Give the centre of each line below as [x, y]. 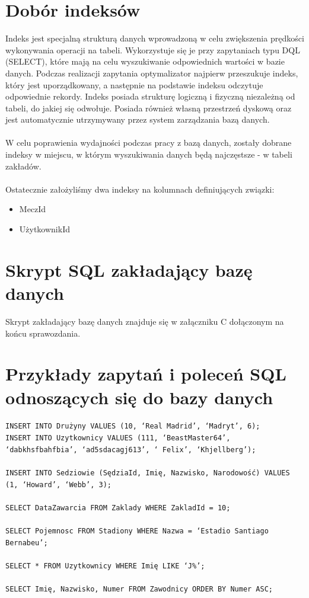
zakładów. [23, 166]
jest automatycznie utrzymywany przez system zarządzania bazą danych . [138, 119]
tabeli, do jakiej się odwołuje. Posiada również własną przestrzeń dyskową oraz [149, 108]
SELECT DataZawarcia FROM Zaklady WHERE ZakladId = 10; [118, 508]
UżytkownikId [44, 229]
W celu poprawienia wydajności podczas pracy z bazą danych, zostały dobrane [149, 143]
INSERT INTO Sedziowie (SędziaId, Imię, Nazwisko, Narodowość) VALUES [148, 473]
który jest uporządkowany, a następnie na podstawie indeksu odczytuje [134, 84]
